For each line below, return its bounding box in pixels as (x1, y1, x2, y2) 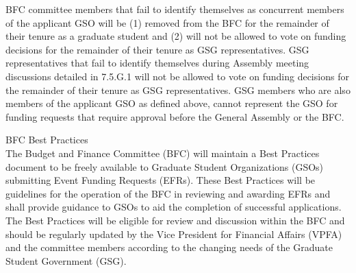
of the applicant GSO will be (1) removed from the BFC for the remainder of (5, 15, 329, 29)
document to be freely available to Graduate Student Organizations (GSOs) (5, 159, 324, 174)
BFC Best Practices (5, 132, 88, 147)
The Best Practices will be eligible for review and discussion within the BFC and (5, 213, 345, 227)
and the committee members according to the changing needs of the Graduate (5, 240, 333, 254)
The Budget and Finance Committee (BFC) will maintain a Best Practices (5, 145, 320, 160)
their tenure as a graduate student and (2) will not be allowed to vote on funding (5, 29, 346, 43)
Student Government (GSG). (5, 253, 127, 268)
